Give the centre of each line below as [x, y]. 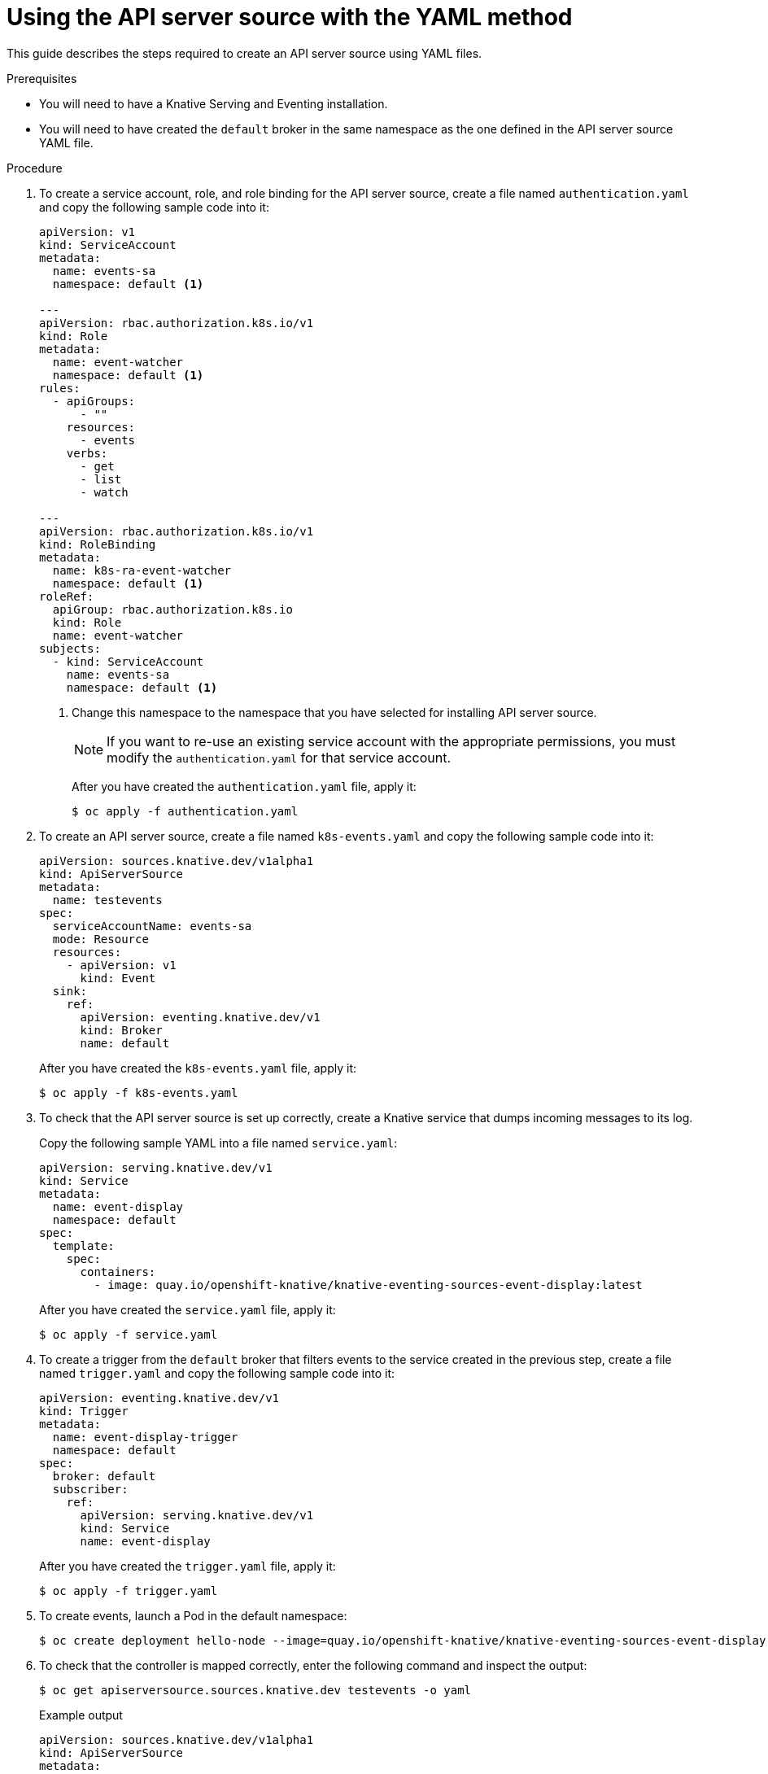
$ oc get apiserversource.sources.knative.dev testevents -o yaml [255, 1690]
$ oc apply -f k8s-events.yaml [139, 1092]
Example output [81, 1715]
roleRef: [67, 596]
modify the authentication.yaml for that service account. [279, 757]
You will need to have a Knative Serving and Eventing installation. [214, 103]
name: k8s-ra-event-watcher [142, 570]
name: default [125, 1043]
